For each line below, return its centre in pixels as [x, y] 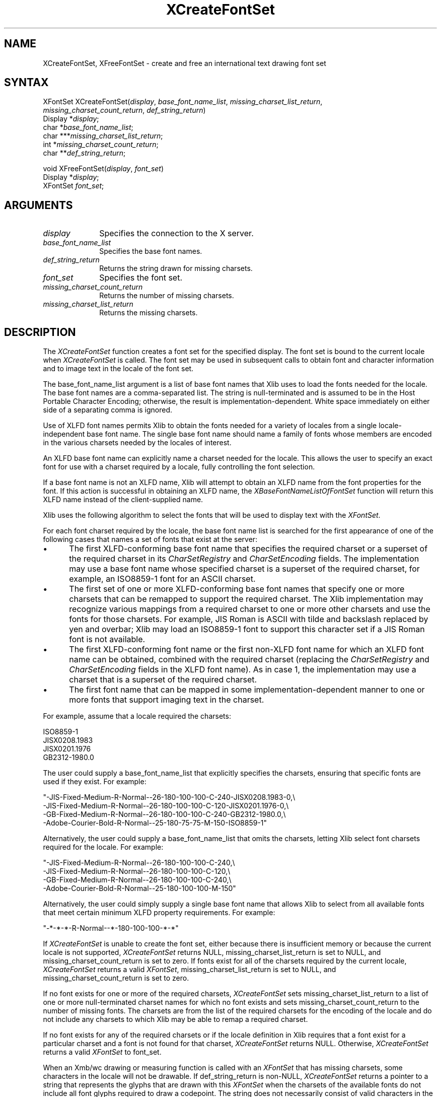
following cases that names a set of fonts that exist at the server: [150, 539]
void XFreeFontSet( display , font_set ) [103, 169]
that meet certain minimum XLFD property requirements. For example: [159, 913]
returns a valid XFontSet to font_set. [102, 1052]
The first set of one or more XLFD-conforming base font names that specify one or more [237, 589]
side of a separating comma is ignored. [108, 410]
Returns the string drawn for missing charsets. [176, 268]
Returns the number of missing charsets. [167, 296]
